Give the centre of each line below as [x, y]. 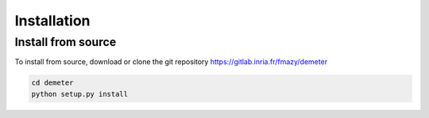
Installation [52, 21]
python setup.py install [80, 94]
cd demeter [52, 83]
